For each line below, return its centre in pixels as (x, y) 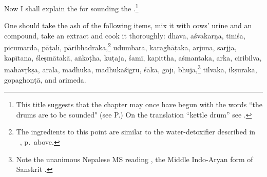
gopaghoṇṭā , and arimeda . (45, 79)
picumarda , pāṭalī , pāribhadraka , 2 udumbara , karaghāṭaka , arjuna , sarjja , (120, 47)
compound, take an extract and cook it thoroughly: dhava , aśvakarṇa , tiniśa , (125, 35)
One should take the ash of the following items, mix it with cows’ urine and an (128, 25)
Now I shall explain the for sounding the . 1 (71, 7)
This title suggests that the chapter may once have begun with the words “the (139, 104)
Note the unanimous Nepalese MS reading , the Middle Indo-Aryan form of (135, 159)
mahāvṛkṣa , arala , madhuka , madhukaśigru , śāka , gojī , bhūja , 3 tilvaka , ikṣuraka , (131, 68)
